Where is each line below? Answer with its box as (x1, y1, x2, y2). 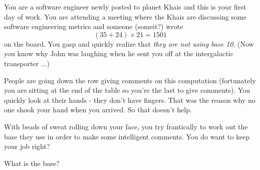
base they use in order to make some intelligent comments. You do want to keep (4, 131, 250, 141)
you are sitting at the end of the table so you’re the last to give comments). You (4, 85, 250, 95)
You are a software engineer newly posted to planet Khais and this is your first (4, 2, 246, 12)
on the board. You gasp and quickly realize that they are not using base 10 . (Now (4, 38, 254, 49)
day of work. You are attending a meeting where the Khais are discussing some (4, 11, 246, 22)
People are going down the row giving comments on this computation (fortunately (4, 75, 256, 85)
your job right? (4, 141, 50, 151)
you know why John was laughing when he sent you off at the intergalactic (4, 48, 233, 59)
